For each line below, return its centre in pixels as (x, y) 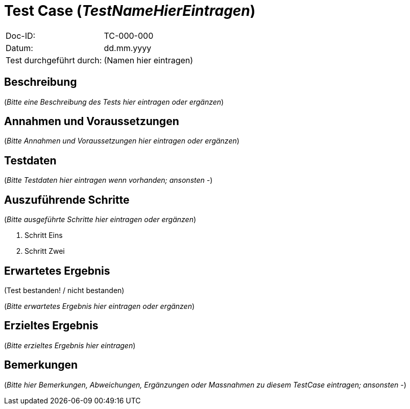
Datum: (19, 48)
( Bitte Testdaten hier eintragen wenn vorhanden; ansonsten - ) (108, 180)
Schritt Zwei (45, 251)
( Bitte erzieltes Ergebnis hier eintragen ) (70, 345)
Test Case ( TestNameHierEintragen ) (130, 11)
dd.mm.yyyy (128, 48)
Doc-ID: (21, 35)
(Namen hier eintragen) (149, 60)
